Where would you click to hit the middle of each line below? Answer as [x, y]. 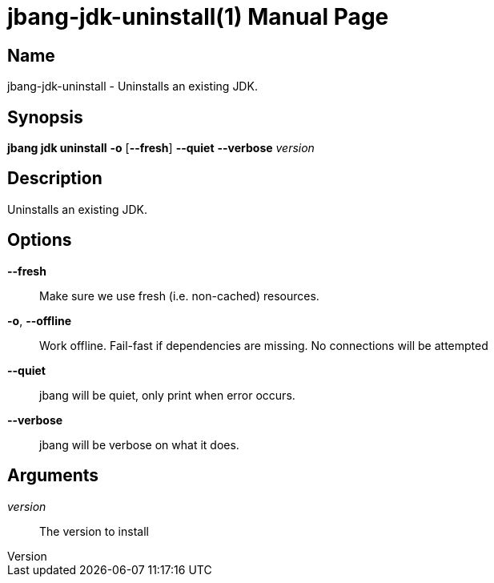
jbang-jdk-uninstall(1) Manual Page [198, 17]
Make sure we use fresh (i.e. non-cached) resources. [179, 296]
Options [40, 240]
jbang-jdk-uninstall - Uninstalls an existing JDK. [133, 86]
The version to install [94, 531]
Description [55, 179]
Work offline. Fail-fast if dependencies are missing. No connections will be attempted [264, 345]
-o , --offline [40, 320]
